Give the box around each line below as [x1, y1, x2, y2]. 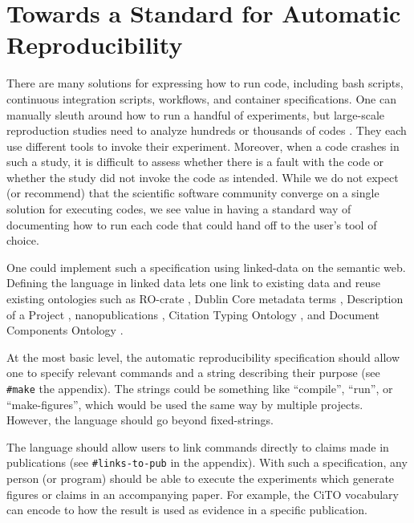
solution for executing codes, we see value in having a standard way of [6, 201, 351, 217]
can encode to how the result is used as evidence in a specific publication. [6, 501, 367, 518]
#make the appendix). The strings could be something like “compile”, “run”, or [6, 380, 393, 396]
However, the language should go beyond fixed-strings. [6, 412, 274, 428]
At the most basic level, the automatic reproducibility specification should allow [6, 348, 400, 365]
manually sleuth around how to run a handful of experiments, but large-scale [6, 106, 384, 123]
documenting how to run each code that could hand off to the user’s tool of [6, 216, 377, 233]
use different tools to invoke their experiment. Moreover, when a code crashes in [6, 137, 400, 154]
